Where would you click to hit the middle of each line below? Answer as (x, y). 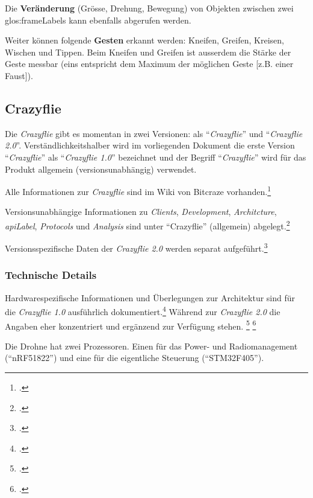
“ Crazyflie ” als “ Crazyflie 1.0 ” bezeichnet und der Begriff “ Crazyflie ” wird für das (156, 157)
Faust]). (19, 75)
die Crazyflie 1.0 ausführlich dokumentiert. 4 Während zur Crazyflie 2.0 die (143, 311)
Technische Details (51, 275)
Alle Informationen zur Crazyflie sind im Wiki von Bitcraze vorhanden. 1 (138, 190)
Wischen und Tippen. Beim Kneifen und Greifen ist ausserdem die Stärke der (148, 52)
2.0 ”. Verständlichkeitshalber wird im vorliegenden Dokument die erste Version (150, 145)
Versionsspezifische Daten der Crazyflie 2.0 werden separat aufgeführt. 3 (136, 247)
